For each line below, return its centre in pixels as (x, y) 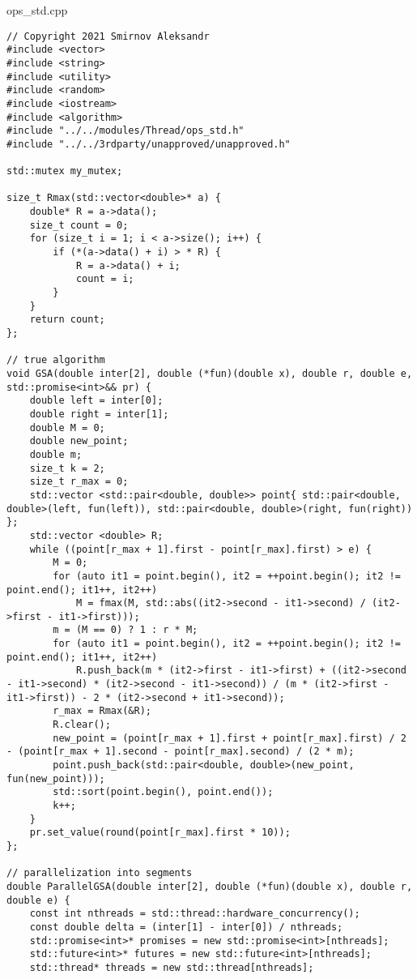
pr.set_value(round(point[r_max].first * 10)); (160, 833)
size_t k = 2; (67, 468)
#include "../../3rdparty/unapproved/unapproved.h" (149, 144)
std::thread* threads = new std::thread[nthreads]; (172, 967)
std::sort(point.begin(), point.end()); (163, 792)
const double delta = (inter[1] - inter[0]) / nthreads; (186, 927)
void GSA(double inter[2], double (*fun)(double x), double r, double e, (210, 374)
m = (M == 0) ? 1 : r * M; (126, 630)
